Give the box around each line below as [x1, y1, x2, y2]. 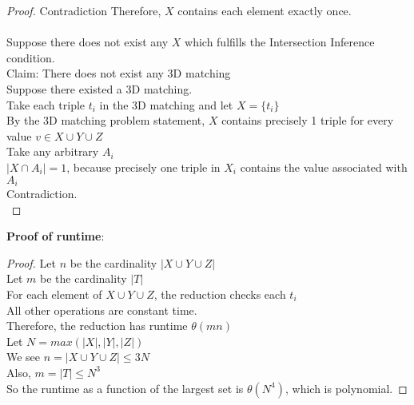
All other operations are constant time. [6, 301, 197, 318]
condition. [6, 49, 55, 66]
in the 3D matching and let [99, 96, 233, 113]
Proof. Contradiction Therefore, [6, 2, 161, 18]
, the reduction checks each [153, 285, 286, 302]
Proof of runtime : [6, 228, 105, 244]
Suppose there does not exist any [6, 34, 169, 50]
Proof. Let [6, 254, 56, 271]
